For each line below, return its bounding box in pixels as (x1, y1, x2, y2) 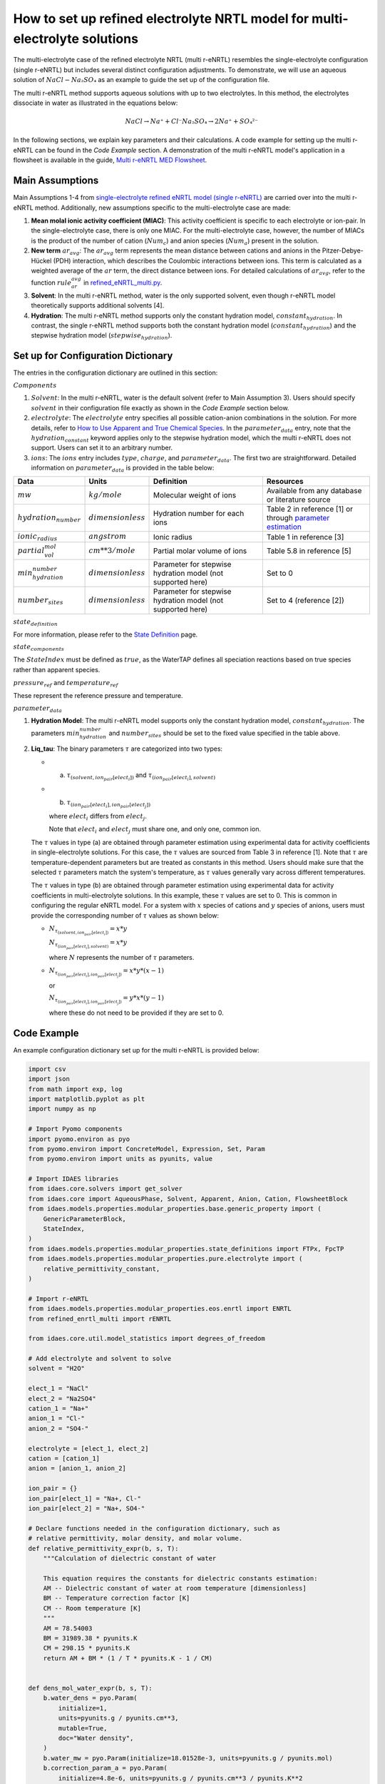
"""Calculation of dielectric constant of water (43, 1554, 217, 1562)
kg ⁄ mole (88, 490, 123, 500)
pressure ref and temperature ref (13, 678, 119, 689)
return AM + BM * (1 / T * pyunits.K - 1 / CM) (43, 1654, 213, 1662)
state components (13, 643, 64, 653)
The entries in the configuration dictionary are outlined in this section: (13, 368, 218, 377)
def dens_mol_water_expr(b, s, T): (28, 1684, 153, 1692)
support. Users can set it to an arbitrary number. (31, 443, 173, 452)
